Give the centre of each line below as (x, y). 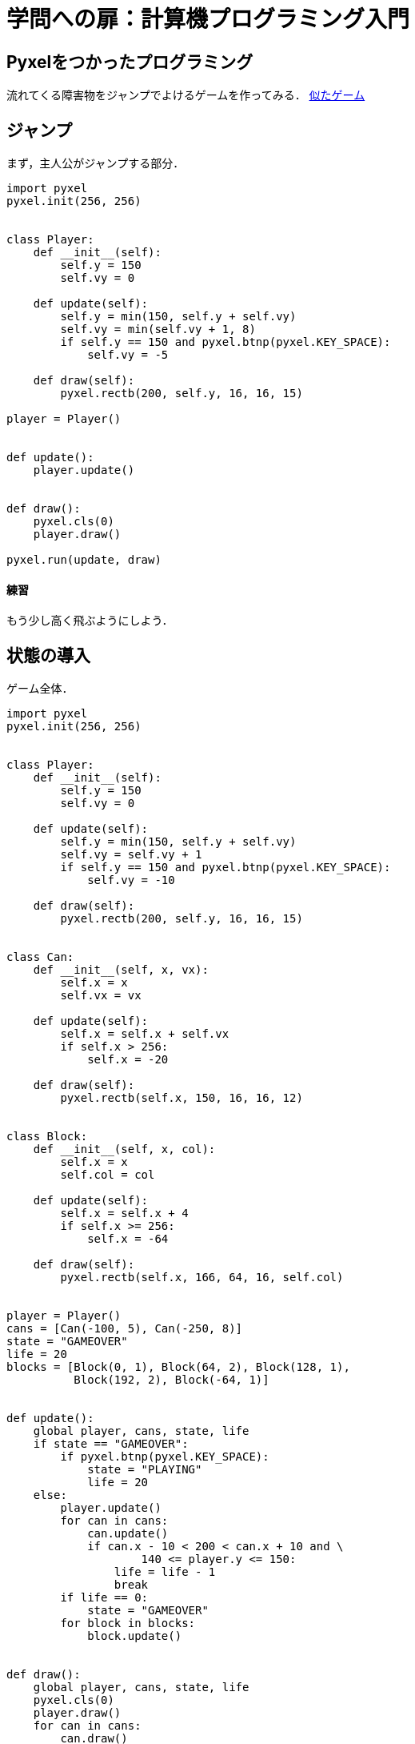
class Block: (47, 1137)
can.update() (128, 1534)
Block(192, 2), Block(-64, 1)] (172, 1380)
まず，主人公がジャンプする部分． (96, 163)
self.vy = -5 (128, 355)
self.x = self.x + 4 (124, 1214)
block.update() (135, 1636)
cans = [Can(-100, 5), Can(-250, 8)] (125, 1329)
